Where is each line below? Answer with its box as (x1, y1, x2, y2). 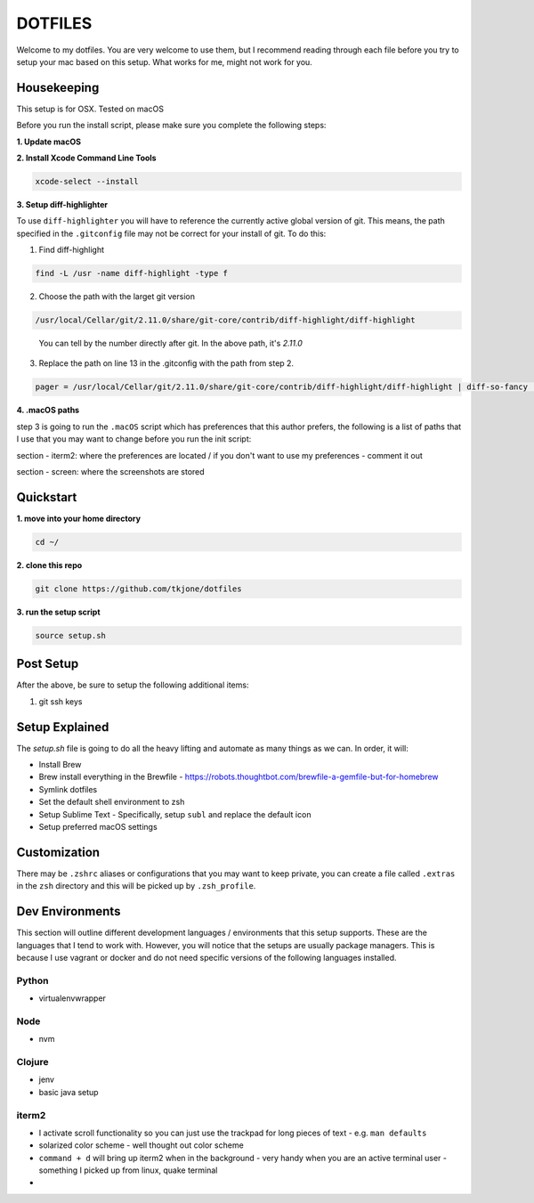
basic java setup (38, 1086, 99, 1097)
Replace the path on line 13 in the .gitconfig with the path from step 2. (38, 358, 294, 369)
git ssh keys (38, 695, 84, 707)
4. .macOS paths (16, 405, 80, 416)
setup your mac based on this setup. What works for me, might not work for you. (16, 56, 313, 67)
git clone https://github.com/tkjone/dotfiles (35, 583, 242, 594)
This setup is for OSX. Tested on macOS (16, 103, 165, 114)
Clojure (16, 1056, 49, 1069)
